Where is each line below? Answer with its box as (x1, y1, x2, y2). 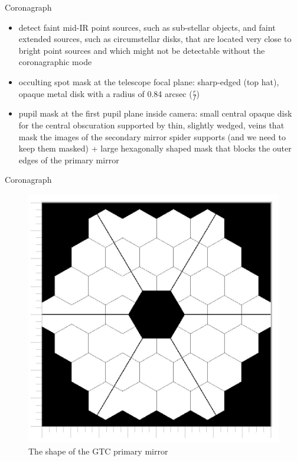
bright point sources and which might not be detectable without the (18, 44, 265, 56)
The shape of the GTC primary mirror (28, 444, 168, 457)
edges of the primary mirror (18, 153, 119, 166)
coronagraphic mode (18, 56, 92, 68)
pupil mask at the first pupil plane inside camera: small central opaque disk (18, 107, 292, 120)
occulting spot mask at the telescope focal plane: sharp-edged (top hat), (18, 75, 279, 88)
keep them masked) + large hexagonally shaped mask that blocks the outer (18, 142, 292, 154)
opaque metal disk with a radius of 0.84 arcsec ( (18, 87, 192, 99)
